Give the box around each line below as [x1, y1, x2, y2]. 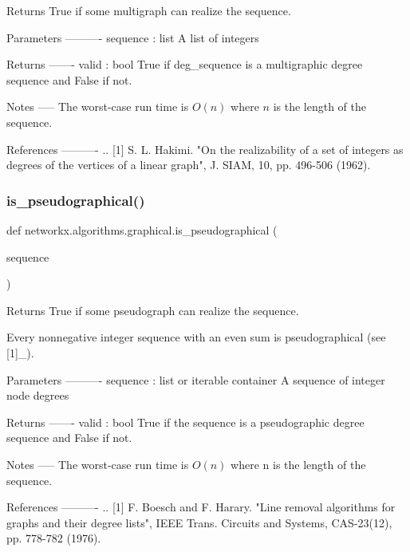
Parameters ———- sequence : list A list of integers [6, 29, 259, 45]
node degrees [6, 387, 69, 404]
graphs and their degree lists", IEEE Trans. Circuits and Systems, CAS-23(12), [6, 514, 392, 530]
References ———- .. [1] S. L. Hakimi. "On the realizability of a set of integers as [6, 140, 404, 157]
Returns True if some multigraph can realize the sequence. [6, 2, 291, 18]
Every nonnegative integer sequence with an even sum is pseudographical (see [6, 329, 386, 345]
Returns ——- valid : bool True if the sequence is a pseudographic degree [6, 413, 365, 430]
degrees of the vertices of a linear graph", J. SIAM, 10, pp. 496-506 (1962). [6, 156, 371, 173]
